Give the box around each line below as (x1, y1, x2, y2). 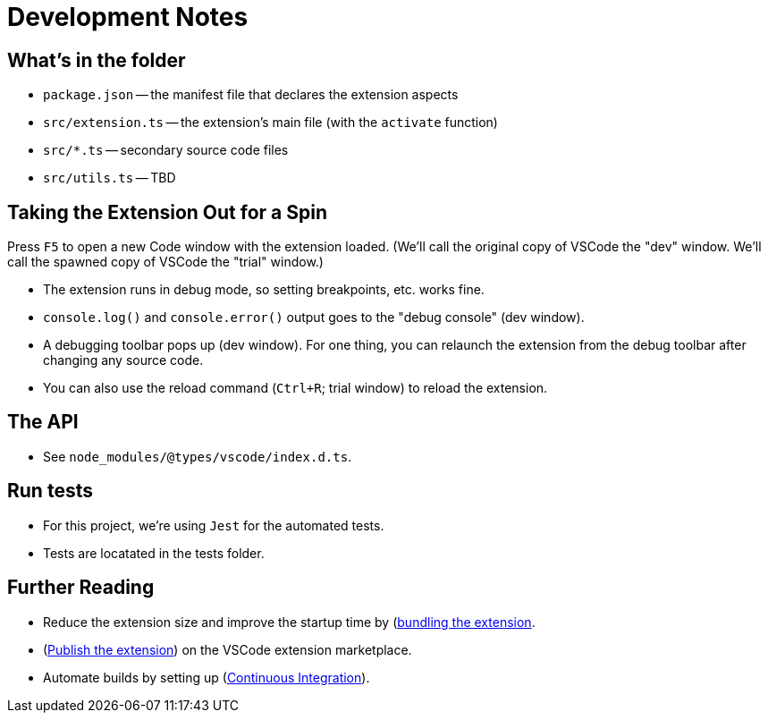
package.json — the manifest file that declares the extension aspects (43, 87, 459, 103)
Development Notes (7, 2, 249, 32)
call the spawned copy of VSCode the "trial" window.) (7, 254, 324, 270)
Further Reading (7, 576, 155, 599)
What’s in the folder (7, 48, 186, 72)
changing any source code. (43, 352, 204, 368)
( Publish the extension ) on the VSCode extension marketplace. (43, 641, 412, 657)
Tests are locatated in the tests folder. (43, 545, 265, 561)
